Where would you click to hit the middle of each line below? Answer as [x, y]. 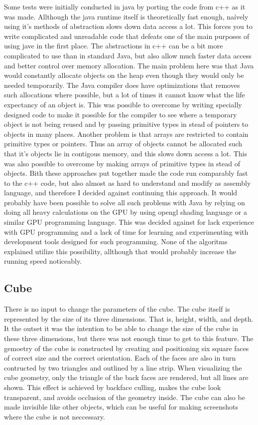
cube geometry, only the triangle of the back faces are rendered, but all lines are [126, 377]
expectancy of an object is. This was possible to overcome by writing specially [123, 104]
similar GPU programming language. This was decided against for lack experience [129, 222]
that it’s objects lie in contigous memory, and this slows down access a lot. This [126, 153]
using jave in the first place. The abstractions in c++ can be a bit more [114, 46]
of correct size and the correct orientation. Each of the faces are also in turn [120, 358]
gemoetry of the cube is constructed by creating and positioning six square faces [127, 348]
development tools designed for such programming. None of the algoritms [116, 241]
